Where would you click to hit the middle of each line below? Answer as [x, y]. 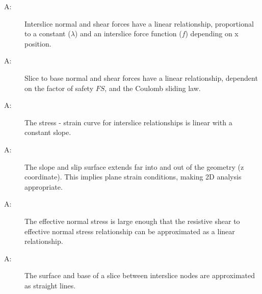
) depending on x [212, 33]
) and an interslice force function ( [128, 33]
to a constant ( [48, 33]
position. [38, 43]
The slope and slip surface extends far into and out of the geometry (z [134, 166]
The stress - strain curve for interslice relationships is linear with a [128, 122]
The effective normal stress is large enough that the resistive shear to [132, 221]
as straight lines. [50, 285]
